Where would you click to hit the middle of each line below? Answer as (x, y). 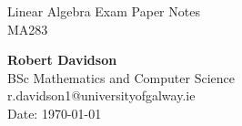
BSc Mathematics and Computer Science (121, 77)
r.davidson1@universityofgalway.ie (101, 95)
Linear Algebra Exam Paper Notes (104, 11)
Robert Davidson (62, 60)
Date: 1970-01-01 (55, 113)
